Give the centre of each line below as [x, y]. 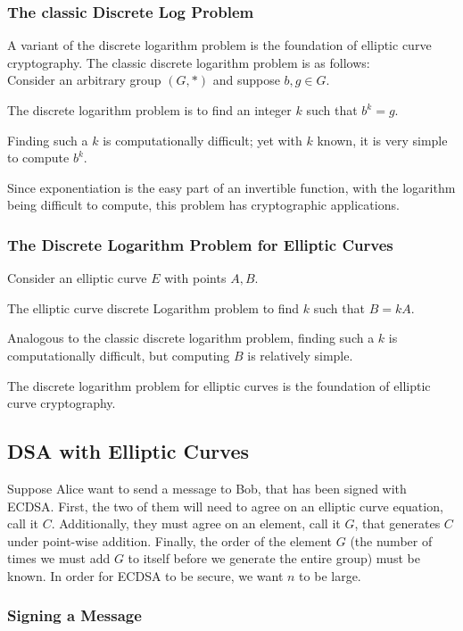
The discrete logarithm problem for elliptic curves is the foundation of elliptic [219, 385]
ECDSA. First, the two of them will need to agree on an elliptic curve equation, [225, 506]
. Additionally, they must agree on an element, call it [196, 523]
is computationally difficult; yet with [203, 140]
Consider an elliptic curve [77, 278]
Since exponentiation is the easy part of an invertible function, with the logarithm [231, 187]
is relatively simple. [300, 355]
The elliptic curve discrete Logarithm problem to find [153, 307]
